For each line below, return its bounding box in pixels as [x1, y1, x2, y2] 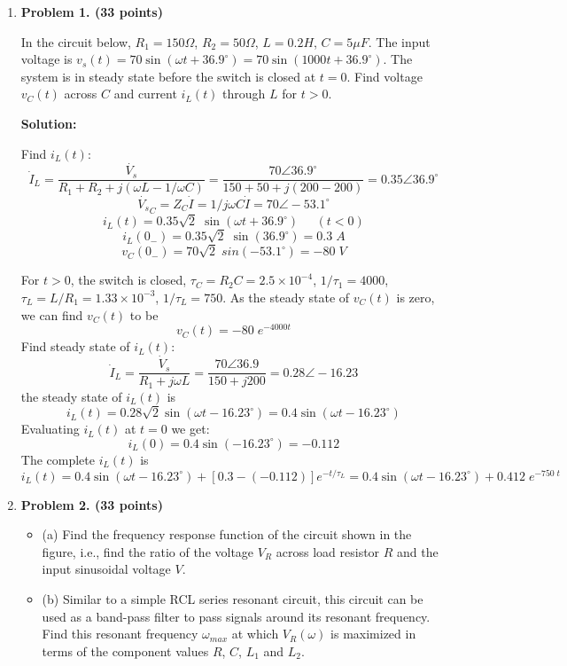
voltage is [20, 50, 73, 68]
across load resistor [276, 542, 380, 560]
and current [113, 84, 177, 103]
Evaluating [20, 419, 80, 438]
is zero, [396, 287, 435, 306]
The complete [20, 450, 95, 468]
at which [231, 624, 279, 643]
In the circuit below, [20, 32, 131, 51]
